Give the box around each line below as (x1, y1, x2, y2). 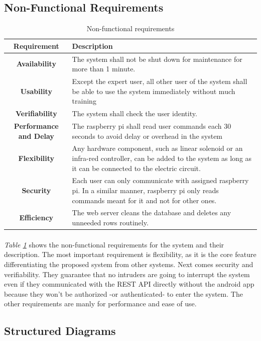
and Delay (18, 130, 54, 141)
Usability (20, 86, 52, 96)
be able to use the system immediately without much (72, 86, 235, 96)
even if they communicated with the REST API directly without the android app (4, 279, 254, 289)
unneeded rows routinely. (72, 217, 149, 228)
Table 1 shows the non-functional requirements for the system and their (4, 239, 224, 249)
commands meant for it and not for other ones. (72, 195, 217, 205)
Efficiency (19, 212, 54, 223)
